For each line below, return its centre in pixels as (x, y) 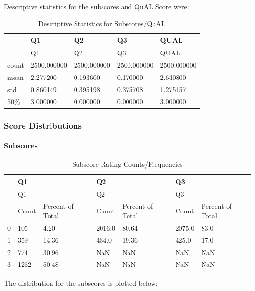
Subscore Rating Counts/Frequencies (127, 164)
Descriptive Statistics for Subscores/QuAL (102, 23)
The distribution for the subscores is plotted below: (81, 283)
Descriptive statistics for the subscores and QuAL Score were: (97, 6)
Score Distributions (43, 125)
